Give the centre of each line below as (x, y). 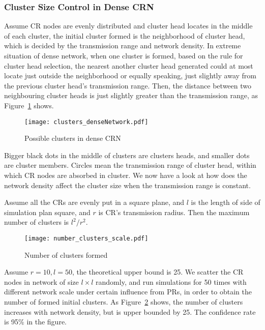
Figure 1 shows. (29, 105)
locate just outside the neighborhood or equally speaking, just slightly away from (130, 76)
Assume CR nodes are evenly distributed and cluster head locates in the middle (128, 26)
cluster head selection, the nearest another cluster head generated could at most (129, 65)
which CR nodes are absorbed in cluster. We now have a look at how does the (126, 175)
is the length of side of (226, 202)
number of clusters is (37, 222)
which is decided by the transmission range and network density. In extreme (123, 46)
